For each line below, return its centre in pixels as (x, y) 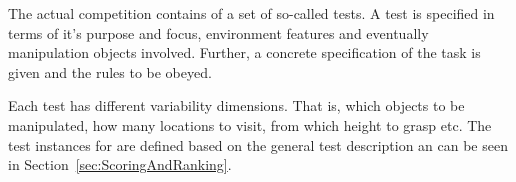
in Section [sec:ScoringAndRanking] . (120, 164)
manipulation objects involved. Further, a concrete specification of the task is (244, 52)
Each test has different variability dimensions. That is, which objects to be (236, 105)
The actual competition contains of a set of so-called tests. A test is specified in (251, 13)
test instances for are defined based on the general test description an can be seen (258, 144)
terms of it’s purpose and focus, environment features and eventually (218, 32)
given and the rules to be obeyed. (110, 71)
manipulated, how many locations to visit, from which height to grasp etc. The (250, 124)
